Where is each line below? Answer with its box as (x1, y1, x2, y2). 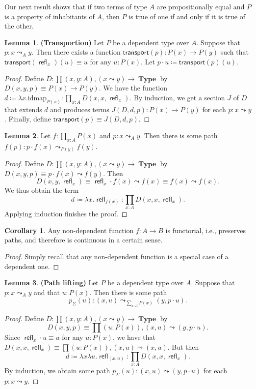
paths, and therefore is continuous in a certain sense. (4, 235, 163, 245)
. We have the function (99, 83, 167, 93)
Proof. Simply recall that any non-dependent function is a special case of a (4, 251, 229, 261)
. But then (167, 341, 199, 352)
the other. (4, 21, 34, 31)
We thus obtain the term (4, 185, 79, 195)
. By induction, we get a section (129, 92, 225, 102)
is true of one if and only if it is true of (128, 11, 245, 21)
